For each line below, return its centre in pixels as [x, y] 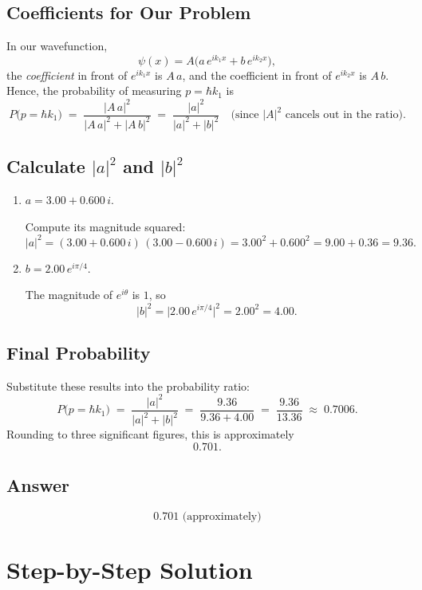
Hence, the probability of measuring [94, 90]
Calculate [46, 166]
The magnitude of [69, 295]
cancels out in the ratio [342, 115]
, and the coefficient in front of [257, 75]
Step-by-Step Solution [130, 570]
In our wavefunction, [57, 46]
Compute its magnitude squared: [105, 226]
